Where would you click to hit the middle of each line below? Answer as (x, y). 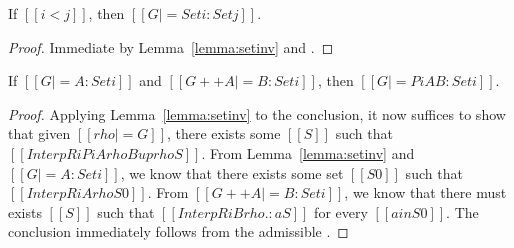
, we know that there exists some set (232, 172)
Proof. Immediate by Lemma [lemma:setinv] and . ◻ (171, 46)
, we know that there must (425, 192)
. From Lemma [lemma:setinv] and (308, 152)
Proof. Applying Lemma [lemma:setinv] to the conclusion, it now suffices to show (257, 113)
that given (39, 133)
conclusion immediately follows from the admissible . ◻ (178, 231)
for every (341, 211)
